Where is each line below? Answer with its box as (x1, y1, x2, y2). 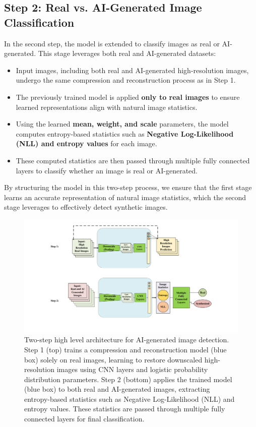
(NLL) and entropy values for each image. (16, 138, 157, 149)
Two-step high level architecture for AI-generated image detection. (24, 334, 229, 345)
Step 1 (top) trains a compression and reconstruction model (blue (24, 344, 227, 354)
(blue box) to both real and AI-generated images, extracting (24, 384, 210, 394)
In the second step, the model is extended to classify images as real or (4, 38, 220, 48)
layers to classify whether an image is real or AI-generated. (16, 165, 198, 175)
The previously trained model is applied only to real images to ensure (16, 91, 240, 102)
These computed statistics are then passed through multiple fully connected (16, 155, 250, 165)
